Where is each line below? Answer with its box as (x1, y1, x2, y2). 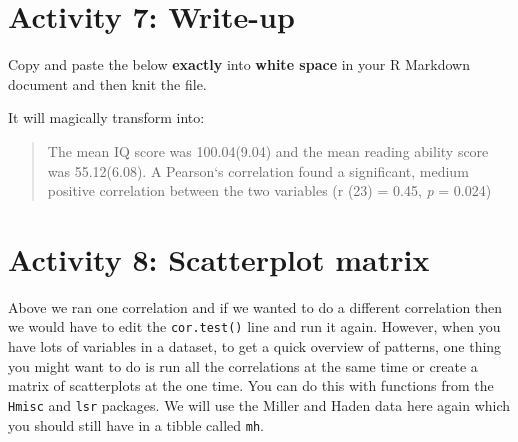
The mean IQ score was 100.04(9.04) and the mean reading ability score (47, 140, 489, 161)
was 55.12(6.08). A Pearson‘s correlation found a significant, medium (47, 160, 469, 181)
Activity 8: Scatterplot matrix (8, 238, 430, 279)
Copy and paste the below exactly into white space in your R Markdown (8, 54, 470, 75)
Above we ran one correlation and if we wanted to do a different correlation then (8, 296, 503, 317)
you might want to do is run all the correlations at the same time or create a (8, 355, 478, 376)
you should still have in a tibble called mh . (8, 414, 265, 435)
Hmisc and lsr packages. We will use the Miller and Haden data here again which (8, 394, 511, 415)
